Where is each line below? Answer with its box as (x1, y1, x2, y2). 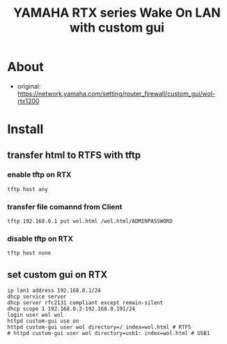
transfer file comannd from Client (7, 202, 123, 211)
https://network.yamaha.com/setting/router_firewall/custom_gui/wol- (17, 89, 216, 98)
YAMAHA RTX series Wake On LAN (13, 5, 221, 21)
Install (7, 121, 44, 137)
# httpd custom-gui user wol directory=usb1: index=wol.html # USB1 (7, 330, 210, 337)
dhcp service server (7, 293, 68, 301)
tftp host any (7, 186, 49, 193)
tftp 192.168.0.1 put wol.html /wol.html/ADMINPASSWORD (7, 218, 173, 225)
